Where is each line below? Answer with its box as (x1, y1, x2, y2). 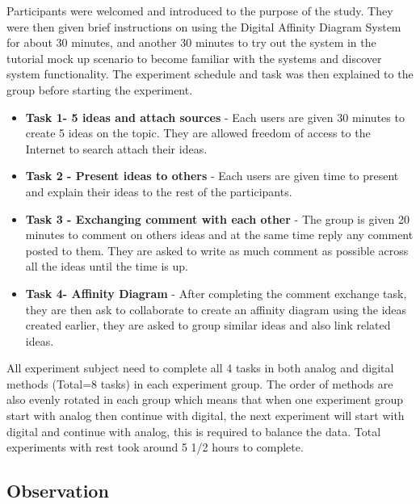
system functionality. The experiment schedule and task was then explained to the (6, 65, 414, 82)
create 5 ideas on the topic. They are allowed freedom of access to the (25, 124, 371, 141)
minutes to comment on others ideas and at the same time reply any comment (25, 226, 414, 243)
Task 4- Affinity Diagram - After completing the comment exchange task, (25, 284, 407, 301)
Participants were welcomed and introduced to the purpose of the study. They (6, 2, 393, 19)
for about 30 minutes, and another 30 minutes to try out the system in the (6, 34, 376, 51)
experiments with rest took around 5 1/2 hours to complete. (6, 439, 304, 456)
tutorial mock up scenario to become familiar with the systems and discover (6, 49, 382, 66)
